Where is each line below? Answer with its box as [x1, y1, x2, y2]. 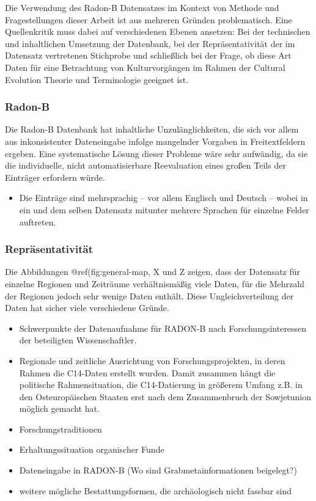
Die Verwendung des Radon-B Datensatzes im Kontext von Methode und [5, 1, 279, 13]
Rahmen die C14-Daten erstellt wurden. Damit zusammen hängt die [19, 366, 276, 379]
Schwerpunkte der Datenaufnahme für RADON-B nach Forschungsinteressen [19, 321, 307, 334]
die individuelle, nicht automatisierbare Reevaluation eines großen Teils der [5, 159, 286, 172]
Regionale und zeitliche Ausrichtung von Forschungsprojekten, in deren [19, 354, 285, 367]
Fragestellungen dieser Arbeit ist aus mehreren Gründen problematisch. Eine [5, 13, 292, 26]
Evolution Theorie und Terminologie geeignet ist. [5, 73, 189, 86]
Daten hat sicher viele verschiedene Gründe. [5, 301, 169, 314]
